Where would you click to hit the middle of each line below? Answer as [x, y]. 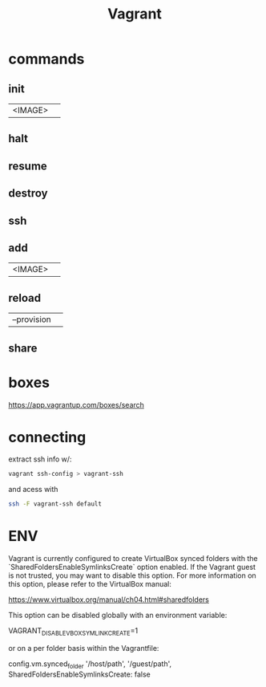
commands [46, 59]
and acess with [33, 490]
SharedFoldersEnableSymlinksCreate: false [79, 674]
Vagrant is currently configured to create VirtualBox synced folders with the [133, 559]
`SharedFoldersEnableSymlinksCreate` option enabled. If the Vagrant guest [132, 567]
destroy [28, 193]
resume [28, 166]
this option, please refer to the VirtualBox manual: [90, 584]
